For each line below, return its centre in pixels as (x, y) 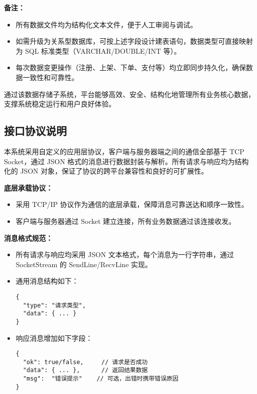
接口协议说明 (35, 131)
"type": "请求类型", (55, 305)
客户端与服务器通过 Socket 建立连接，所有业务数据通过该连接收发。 (126, 221)
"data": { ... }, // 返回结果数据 (85, 370)
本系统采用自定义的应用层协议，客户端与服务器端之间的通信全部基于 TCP (124, 151)
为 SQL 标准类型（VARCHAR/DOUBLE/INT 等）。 (98, 50)
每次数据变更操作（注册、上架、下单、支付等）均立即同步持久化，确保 (131, 67)
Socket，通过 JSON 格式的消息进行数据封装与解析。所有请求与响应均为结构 (127, 161)
